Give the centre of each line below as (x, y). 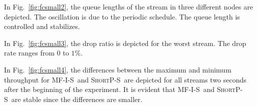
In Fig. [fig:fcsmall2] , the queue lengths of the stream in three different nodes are (128, 6)
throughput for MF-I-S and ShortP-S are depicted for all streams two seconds (125, 79)
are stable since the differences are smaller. (77, 99)
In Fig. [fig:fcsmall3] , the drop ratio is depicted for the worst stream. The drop (125, 43)
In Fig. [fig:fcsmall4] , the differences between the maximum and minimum (118, 69)
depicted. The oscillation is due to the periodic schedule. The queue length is (122, 16)
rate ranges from (29, 53)
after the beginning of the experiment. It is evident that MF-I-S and (109, 89)
